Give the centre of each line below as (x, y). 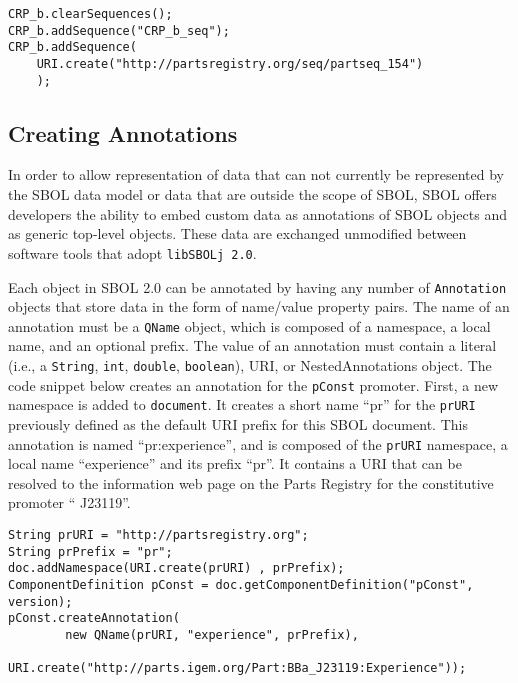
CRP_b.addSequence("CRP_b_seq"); (119, 30)
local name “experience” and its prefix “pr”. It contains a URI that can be (235, 463)
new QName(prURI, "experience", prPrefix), (212, 634)
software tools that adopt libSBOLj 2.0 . (132, 252)
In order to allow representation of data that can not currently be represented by (256, 174)
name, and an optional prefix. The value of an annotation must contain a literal (252, 345)
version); (40, 601)
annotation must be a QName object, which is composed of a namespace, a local (249, 325)
